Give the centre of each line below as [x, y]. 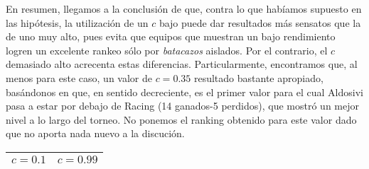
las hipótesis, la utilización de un [77, 22]
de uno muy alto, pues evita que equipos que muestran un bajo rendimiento [171, 36]
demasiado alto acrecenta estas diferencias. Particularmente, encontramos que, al [182, 64]
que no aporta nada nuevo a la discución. [95, 133]
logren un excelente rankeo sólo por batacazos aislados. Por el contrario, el [167, 50]
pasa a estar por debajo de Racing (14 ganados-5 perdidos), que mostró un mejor [182, 106]
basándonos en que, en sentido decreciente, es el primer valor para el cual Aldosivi [184, 92]
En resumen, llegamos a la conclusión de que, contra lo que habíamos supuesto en [184, 8]
